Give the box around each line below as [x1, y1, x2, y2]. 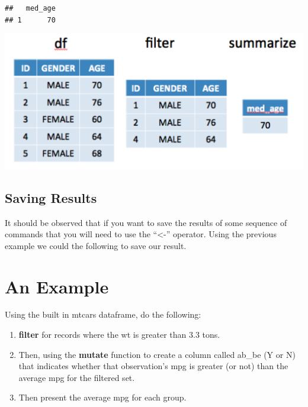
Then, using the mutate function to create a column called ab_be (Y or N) [18, 348, 296, 360]
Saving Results [5, 188, 97, 206]
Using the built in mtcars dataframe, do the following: [5, 308, 201, 321]
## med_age [5, 4, 56, 12]
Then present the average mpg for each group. [18, 391, 187, 403]
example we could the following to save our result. [5, 239, 187, 251]
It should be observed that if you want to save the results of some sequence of [5, 216, 287, 228]
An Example [5, 274, 109, 298]
